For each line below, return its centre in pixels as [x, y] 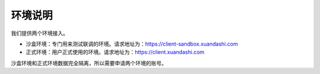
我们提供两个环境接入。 [39, 33]
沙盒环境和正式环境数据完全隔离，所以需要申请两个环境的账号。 [89, 63]
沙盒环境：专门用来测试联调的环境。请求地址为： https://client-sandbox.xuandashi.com [132, 44]
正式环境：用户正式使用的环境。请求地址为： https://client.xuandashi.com [115, 52]
